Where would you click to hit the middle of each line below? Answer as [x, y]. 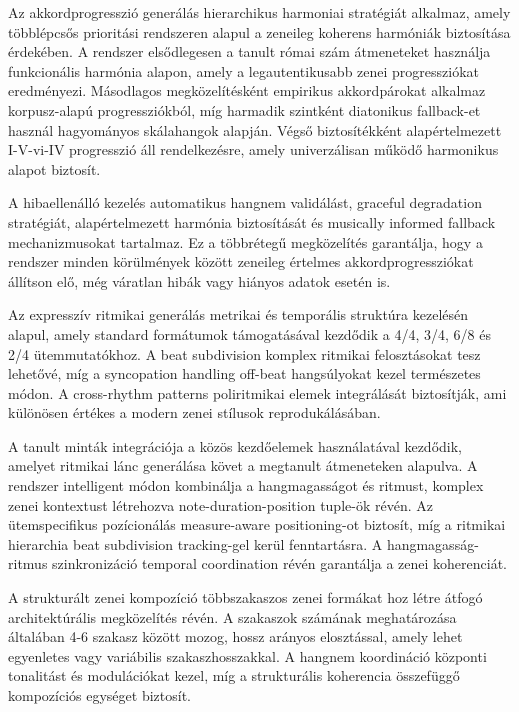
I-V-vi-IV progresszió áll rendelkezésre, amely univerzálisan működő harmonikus [253, 149]
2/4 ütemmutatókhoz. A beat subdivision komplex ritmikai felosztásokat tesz [244, 353]
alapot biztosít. [54, 168]
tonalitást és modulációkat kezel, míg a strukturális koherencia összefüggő [234, 675]
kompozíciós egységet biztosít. [99, 695]
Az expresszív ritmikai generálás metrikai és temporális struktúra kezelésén [238, 314]
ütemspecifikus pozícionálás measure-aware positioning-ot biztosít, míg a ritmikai [257, 524]
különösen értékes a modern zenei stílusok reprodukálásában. [194, 412]
